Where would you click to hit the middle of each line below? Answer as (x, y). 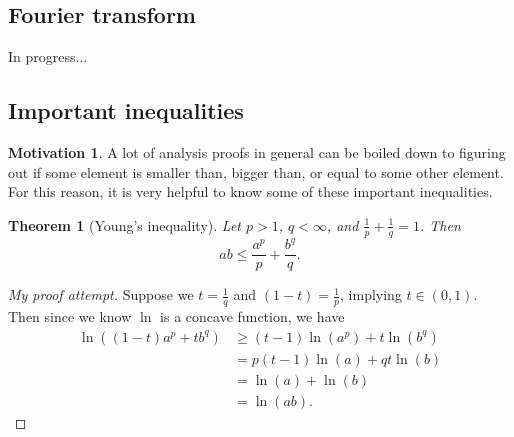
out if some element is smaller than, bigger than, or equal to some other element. (256, 171)
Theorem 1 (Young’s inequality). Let (124, 224)
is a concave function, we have (252, 316)
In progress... (48, 56)
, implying (371, 294)
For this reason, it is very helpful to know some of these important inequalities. (250, 191)
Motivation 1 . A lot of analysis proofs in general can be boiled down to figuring (257, 152)
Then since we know (70, 316)
